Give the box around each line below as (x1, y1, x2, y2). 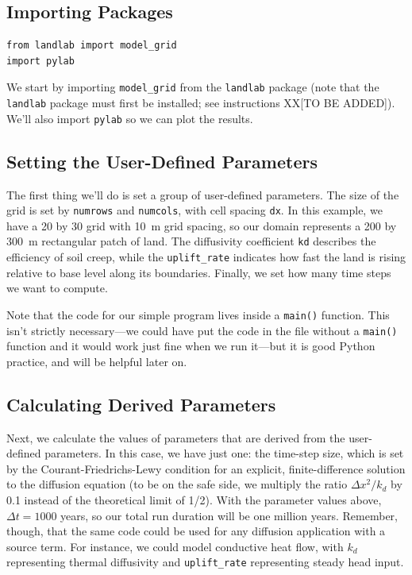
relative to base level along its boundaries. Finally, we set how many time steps (6, 264, 391, 280)
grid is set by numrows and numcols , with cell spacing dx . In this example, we (6, 202, 383, 218)
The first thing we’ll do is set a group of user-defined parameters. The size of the (6, 186, 399, 203)
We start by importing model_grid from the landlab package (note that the (6, 79, 379, 95)
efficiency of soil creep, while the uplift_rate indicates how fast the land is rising (6, 249, 406, 265)
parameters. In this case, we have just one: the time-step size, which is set (44, 445, 404, 461)
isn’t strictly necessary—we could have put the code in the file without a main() (6, 322, 398, 338)
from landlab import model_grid (6, 40, 177, 52)
